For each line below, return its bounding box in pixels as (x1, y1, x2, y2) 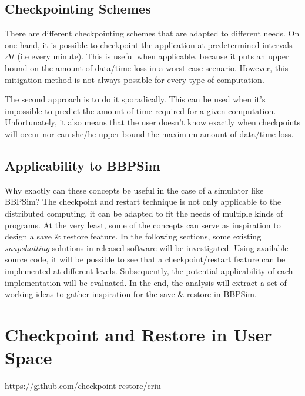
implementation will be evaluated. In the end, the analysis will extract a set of (5, 276, 287, 288)
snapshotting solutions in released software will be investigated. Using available (5, 241, 289, 254)
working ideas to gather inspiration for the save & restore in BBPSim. (5, 288, 257, 300)
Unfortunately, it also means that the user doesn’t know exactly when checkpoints (5, 116, 300, 128)
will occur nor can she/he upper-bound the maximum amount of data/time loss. (5, 127, 294, 139)
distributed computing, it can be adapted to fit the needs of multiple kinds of (5, 207, 283, 219)
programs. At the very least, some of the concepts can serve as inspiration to (5, 218, 281, 231)
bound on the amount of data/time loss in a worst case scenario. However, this (5, 61, 289, 74)
